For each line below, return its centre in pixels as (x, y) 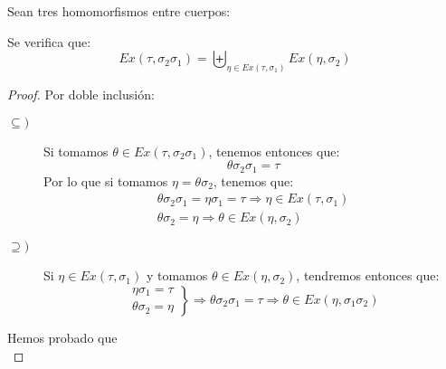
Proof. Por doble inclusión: (81, 95)
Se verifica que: (49, 41)
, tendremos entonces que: (368, 275)
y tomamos (177, 275)
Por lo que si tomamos (106, 180)
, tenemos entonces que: (274, 151)
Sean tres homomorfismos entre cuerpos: (119, 11)
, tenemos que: (253, 180)
